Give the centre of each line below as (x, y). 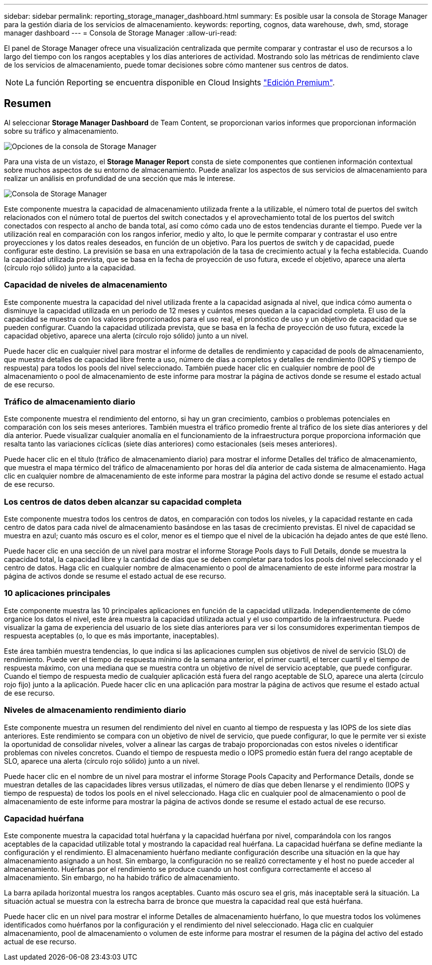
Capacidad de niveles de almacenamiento (86, 285)
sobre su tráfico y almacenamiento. (61, 131)
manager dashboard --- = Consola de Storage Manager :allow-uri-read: (121, 33)
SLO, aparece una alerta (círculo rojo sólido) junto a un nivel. (102, 761)
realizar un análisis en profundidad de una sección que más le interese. (120, 178)
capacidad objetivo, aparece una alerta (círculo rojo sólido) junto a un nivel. (126, 335)
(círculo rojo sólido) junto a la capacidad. (70, 267)
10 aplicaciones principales (57, 593)
